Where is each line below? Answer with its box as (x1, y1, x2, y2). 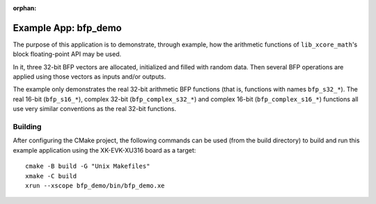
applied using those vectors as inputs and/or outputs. (13, 73, 166, 81)
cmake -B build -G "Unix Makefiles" (25, 162, 150, 170)
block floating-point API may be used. (13, 50, 122, 58)
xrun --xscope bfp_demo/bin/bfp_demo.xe (25, 181, 165, 189)
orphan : (13, 4, 37, 12)
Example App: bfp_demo (13, 22, 122, 34)
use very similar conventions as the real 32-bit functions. (13, 105, 177, 113)
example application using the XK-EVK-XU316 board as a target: (13, 146, 196, 154)
